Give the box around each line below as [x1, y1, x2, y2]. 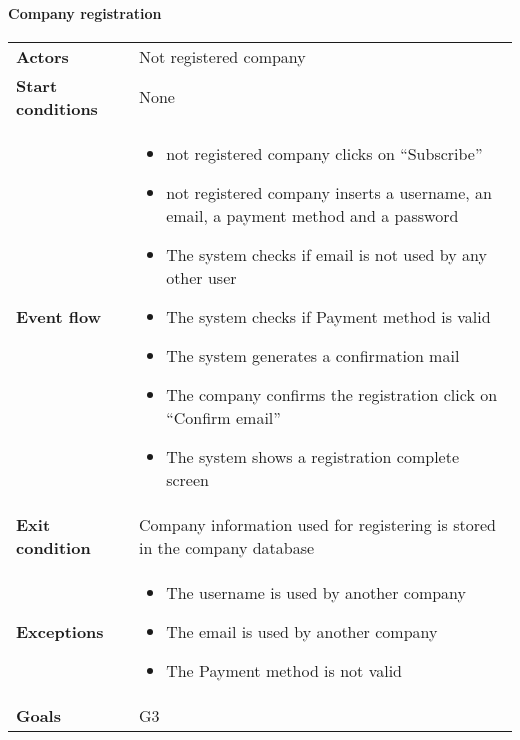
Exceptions [16, 619, 104, 643]
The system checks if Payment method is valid [166, 304, 491, 328]
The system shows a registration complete [166, 444, 460, 468]
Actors [16, 44, 69, 68]
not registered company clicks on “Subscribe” [166, 141, 483, 165]
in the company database [138, 535, 315, 559]
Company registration [8, 2, 162, 23]
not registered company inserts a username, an [166, 180, 492, 204]
